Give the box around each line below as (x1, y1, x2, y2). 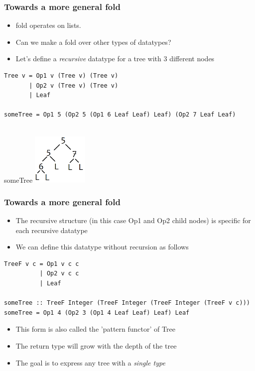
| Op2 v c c (39, 270, 79, 277)
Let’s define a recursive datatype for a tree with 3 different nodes (15, 53, 215, 64)
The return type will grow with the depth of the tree (15, 340, 177, 351)
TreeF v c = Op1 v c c (4, 260, 79, 267)
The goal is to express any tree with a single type (15, 357, 165, 368)
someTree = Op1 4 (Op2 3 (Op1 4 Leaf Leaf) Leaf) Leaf (4, 309, 190, 316)
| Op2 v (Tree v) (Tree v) (29, 82, 119, 89)
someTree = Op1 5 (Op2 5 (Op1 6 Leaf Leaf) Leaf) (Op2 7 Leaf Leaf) (4, 111, 236, 119)
